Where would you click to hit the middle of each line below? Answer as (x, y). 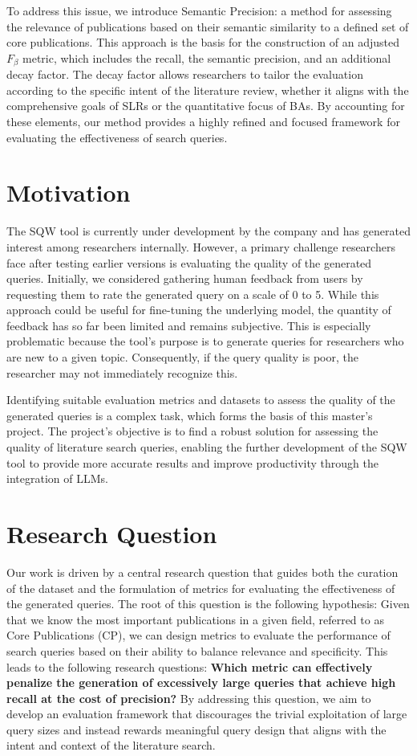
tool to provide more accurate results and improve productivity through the (193, 462)
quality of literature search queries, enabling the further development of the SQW (207, 447)
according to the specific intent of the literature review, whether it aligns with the (208, 90)
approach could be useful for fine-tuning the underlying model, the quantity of (199, 310)
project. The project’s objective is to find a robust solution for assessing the (192, 431)
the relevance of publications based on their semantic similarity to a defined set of (208, 26)
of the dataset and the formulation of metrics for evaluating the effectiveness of (201, 588)
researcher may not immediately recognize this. (122, 372)
